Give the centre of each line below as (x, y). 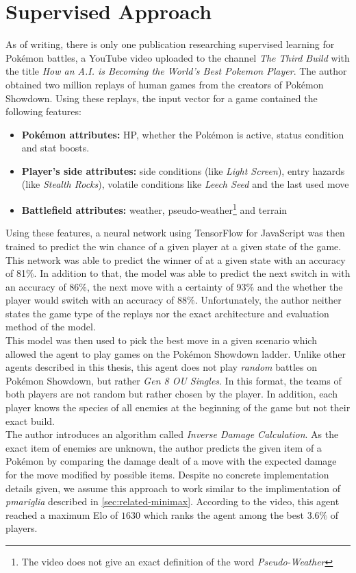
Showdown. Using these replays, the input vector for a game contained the (162, 98)
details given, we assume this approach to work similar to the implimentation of (173, 488)
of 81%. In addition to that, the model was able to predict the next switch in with (178, 273)
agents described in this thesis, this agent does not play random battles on (161, 367)
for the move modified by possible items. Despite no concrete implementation (167, 474)
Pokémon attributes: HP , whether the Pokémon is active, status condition (183, 134)
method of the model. (51, 327)
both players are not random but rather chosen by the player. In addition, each (171, 394)
